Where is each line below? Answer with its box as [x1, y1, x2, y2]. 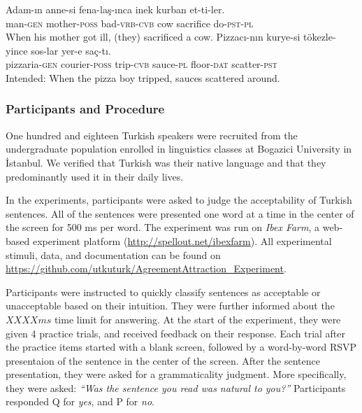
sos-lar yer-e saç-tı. [31, 43, 111, 57]
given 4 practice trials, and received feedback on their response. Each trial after [6, 325, 346, 340]
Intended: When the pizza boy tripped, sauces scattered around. [6, 70, 280, 85]
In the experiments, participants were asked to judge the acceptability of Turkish [6, 192, 352, 207]
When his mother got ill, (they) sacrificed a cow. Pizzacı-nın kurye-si [6, 29, 301, 44]
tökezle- [303, 29, 336, 44]
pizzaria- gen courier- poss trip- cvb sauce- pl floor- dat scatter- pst [6, 57, 277, 71]
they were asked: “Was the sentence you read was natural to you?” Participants [6, 380, 346, 395]
